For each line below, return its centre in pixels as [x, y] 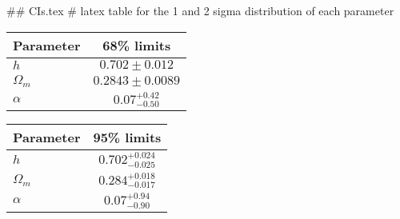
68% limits [137, 45]
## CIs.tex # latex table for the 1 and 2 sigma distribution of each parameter [200, 10]
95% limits [127, 137]
